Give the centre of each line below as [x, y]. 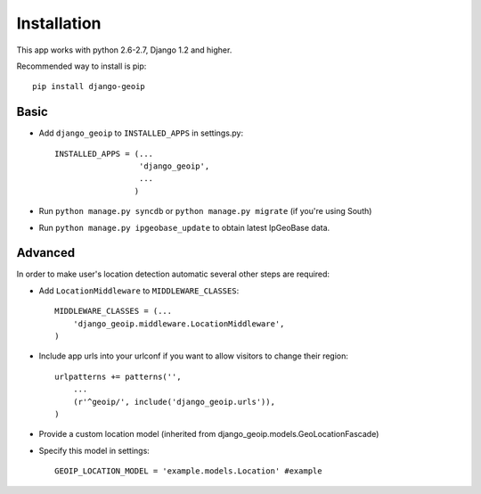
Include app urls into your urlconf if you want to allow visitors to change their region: [194, 356]
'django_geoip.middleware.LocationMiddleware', [179, 324]
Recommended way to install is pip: [82, 66]
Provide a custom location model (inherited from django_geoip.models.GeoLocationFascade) [209, 434]
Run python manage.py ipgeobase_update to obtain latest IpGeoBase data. [184, 227]
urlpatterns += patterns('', [118, 376]
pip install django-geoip [89, 86]
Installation [59, 23]
